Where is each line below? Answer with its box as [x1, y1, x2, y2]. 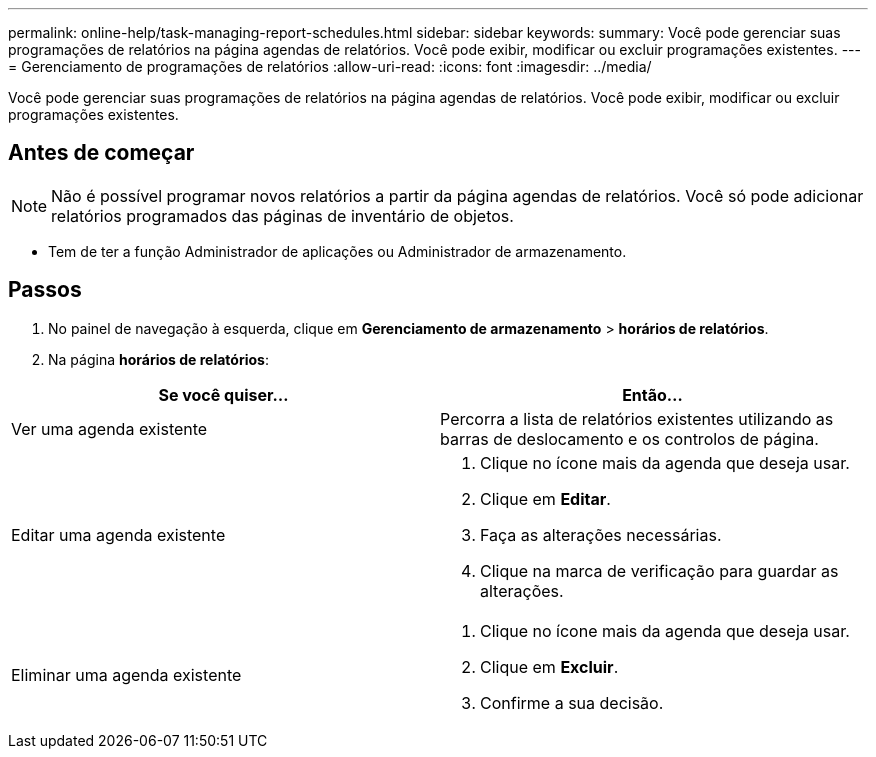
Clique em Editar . [480, 488, 611, 509]
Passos [8, 277, 82, 303]
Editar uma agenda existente [11, 524, 226, 545]
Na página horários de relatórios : [48, 350, 269, 368]
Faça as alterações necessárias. [480, 524, 722, 545]
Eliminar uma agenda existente [11, 664, 242, 685]
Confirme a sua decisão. [480, 692, 664, 713]
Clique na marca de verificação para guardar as [480, 560, 839, 581]
